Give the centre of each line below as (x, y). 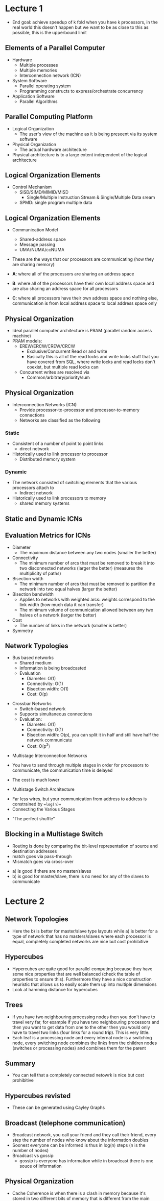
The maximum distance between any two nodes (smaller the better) (88, 552)
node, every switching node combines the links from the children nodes (84, 1043)
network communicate (49, 740)
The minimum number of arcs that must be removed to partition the (87, 584)
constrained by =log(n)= (37, 804)
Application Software (33, 96)
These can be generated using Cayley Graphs (59, 1107)
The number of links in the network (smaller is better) (73, 625)
